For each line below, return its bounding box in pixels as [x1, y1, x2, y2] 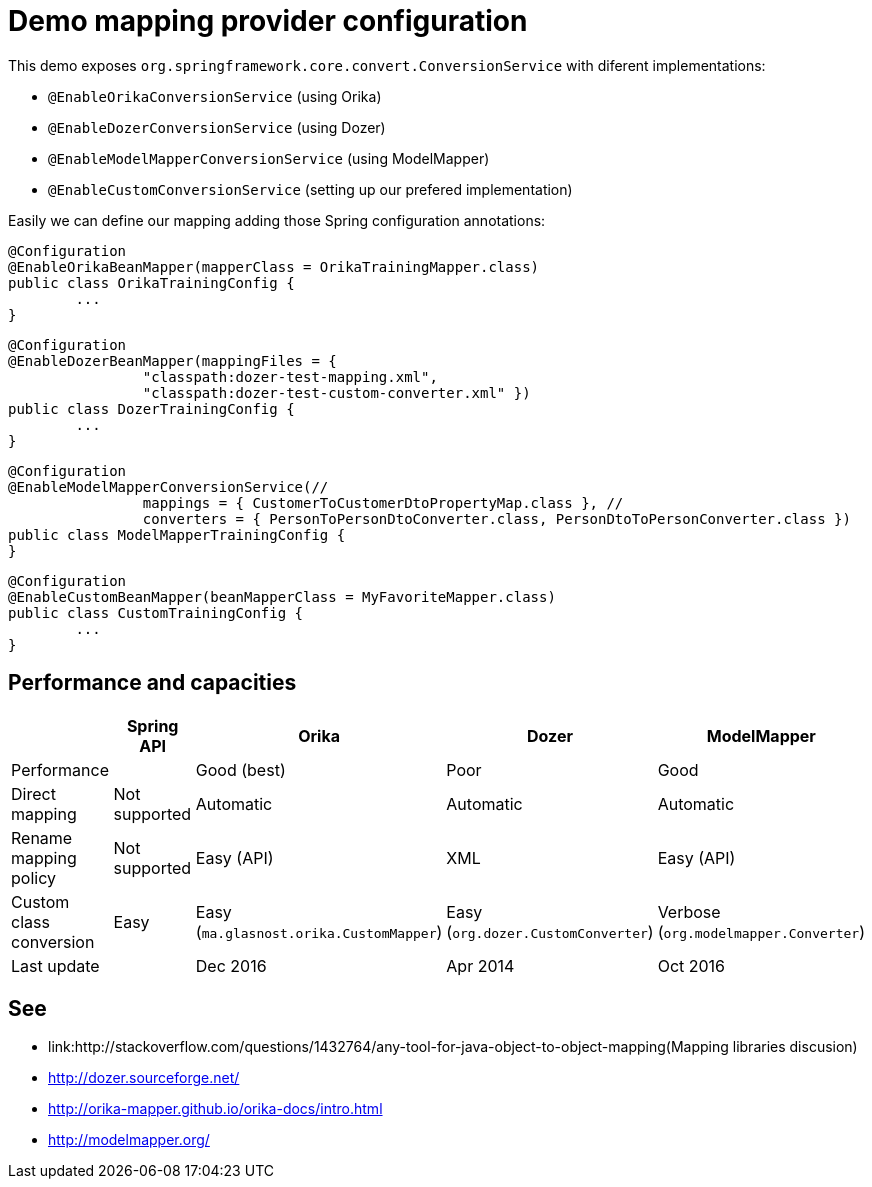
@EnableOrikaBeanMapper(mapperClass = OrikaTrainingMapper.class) [8, 258, 540, 275]
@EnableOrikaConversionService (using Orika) [48, 87, 382, 105]
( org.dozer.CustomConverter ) [446, 921, 654, 942]
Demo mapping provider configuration [8, 4, 528, 38]
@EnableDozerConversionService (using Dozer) [48, 118, 386, 136]
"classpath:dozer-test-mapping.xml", [142, 368, 438, 385]
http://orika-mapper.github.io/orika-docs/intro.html [48, 1100, 383, 1118]
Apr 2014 [446, 955, 515, 976]
